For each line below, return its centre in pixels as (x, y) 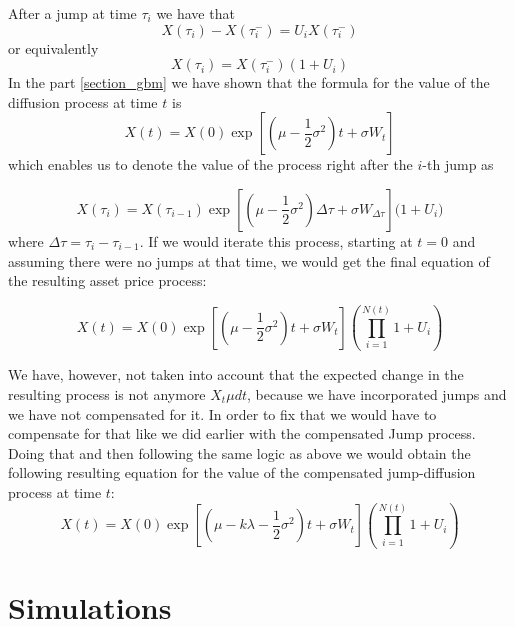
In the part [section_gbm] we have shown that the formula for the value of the (249, 82)
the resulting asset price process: (107, 280)
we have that (195, 13)
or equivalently (53, 47)
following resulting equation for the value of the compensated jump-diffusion (242, 472)
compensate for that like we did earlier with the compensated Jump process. (242, 433)
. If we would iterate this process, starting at (276, 240)
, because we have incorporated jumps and (376, 394)
